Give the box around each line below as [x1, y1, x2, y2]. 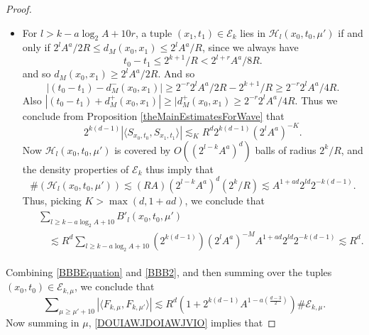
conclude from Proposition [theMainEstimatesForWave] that [22, 108, 285, 123]
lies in [240, 25, 266, 40]
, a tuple [135, 25, 172, 40]
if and [338, 25, 363, 40]
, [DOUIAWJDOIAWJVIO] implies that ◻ [88, 315, 276, 330]
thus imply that [145, 161, 214, 176]
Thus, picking [22, 192, 82, 207]
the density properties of [22, 161, 129, 176]
